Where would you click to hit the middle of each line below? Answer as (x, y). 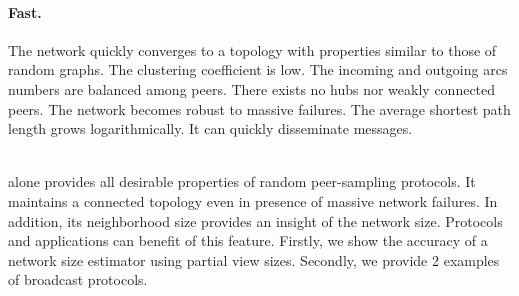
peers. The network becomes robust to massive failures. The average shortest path (259, 108)
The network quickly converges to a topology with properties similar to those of (252, 49)
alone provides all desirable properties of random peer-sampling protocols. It (242, 181)
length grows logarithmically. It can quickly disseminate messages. (210, 128)
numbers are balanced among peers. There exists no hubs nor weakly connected (252, 88)
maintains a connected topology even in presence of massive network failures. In (253, 200)
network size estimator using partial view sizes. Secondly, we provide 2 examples (254, 259)
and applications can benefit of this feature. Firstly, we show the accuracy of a (248, 240)
